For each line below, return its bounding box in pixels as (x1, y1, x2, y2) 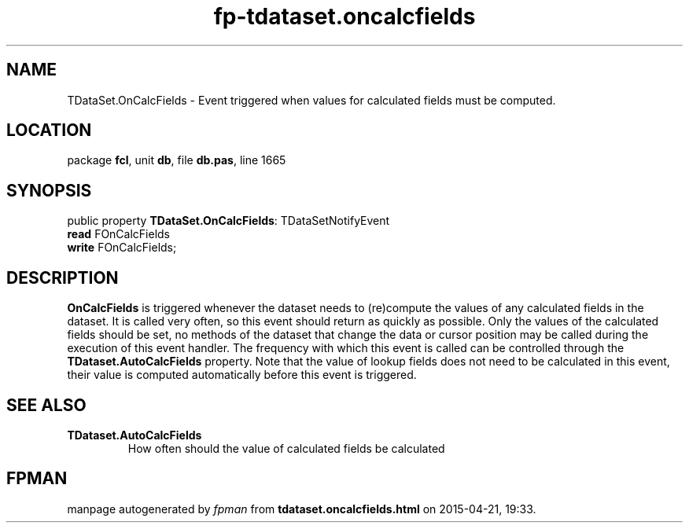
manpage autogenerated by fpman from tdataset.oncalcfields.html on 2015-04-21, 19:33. (67, 501, 536, 516)
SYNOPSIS (6, 180, 92, 200)
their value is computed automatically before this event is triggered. (67, 368, 417, 382)
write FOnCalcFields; (67, 241, 177, 255)
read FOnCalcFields (67, 227, 171, 241)
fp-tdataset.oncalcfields (213, 3, 476, 30)
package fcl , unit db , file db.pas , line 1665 (67, 153, 286, 167)
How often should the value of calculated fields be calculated (127, 441, 445, 455)
